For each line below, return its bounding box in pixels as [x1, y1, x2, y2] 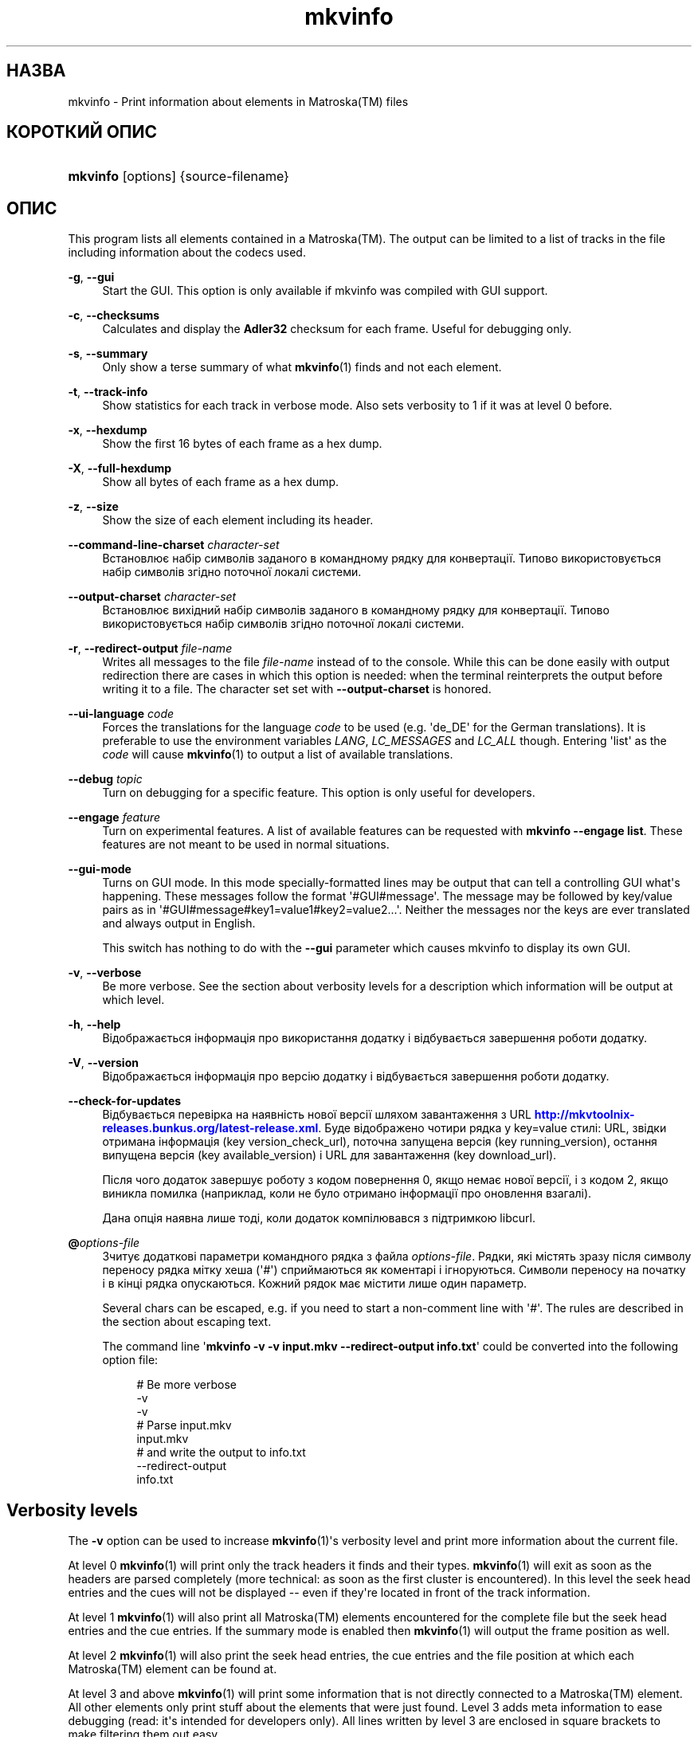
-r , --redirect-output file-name [68, 641, 233, 656]
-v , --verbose [68, 966, 142, 980]
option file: [102, 1353, 159, 1367]
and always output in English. [102, 916, 256, 931]
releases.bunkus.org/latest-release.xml [102, 1121, 319, 1135]
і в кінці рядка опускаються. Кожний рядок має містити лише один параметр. [102, 1276, 527, 1291]
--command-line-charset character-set [68, 538, 280, 552]
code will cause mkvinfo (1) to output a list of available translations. [102, 747, 453, 762]
